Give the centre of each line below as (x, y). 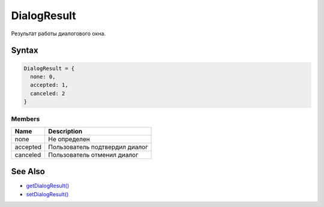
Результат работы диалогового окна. (58, 34)
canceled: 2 (48, 93)
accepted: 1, (49, 85)
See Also (28, 171)
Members (25, 119)
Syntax (25, 51)
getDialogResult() (48, 186)
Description (65, 131)
